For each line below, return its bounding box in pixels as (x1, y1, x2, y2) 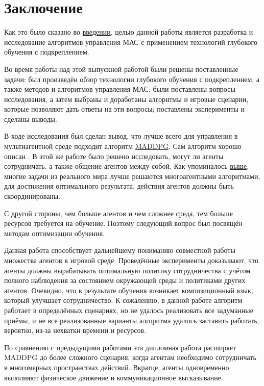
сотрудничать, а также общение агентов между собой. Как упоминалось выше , (4, 161, 249, 171)
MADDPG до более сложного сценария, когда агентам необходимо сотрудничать (4, 352, 256, 363)
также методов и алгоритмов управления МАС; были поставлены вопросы (4, 84, 235, 94)
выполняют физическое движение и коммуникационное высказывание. (4, 372, 223, 382)
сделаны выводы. (4, 113, 57, 124)
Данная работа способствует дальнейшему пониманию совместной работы (4, 245, 235, 255)
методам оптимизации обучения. (4, 227, 105, 238)
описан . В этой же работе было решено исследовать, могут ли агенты (4, 150, 224, 161)
